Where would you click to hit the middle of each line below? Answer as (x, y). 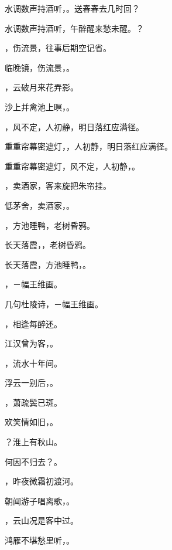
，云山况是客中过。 (42, 520)
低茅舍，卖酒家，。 (39, 205)
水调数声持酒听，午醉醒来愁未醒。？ (74, 28)
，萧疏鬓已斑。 (33, 402)
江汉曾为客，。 (31, 343)
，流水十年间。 (33, 363)
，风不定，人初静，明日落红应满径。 (74, 126)
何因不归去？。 (33, 461)
